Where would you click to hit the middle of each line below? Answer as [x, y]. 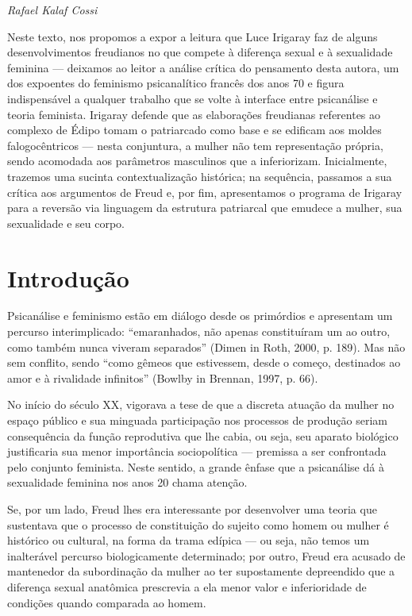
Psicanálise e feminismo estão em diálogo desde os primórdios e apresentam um [200, 316]
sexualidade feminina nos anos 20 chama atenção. [127, 482]
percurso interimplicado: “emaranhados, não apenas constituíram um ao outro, [199, 331]
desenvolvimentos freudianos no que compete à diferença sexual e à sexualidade [200, 52]
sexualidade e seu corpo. [66, 223]
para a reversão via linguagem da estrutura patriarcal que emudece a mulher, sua [205, 208]
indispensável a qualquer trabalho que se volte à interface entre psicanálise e [193, 98]
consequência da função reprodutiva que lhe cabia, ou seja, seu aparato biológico [203, 435]
